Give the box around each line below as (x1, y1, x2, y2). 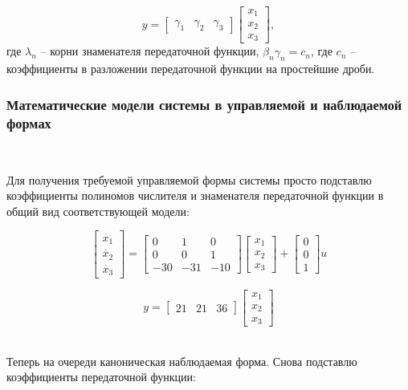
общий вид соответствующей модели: (6, 202, 190, 219)
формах (6, 112, 51, 132)
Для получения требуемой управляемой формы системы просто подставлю (6, 171, 372, 188)
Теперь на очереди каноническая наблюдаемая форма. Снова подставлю (6, 352, 357, 369)
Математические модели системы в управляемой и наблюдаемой (6, 94, 402, 114)
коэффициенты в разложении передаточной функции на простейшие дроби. (6, 60, 375, 77)
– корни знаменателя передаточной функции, (40, 43, 259, 59)
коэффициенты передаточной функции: (6, 368, 196, 385)
